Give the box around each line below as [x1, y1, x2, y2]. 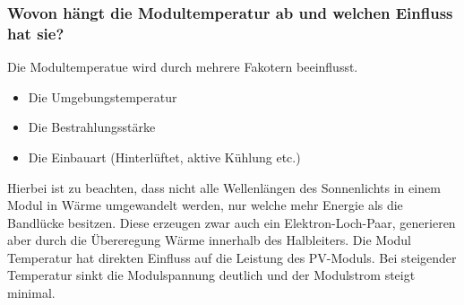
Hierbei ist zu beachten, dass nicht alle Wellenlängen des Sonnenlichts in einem [7, 178, 441, 196]
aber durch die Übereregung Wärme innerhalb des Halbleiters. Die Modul [7, 231, 411, 249]
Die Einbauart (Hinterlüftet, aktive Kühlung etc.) [28, 147, 301, 166]
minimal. [7, 283, 56, 302]
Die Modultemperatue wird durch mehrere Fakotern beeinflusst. [7, 57, 358, 76]
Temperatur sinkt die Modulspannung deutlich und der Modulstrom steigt [7, 266, 416, 284]
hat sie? [7, 22, 64, 44]
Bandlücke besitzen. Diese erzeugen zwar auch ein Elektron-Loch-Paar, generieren [7, 213, 456, 231]
